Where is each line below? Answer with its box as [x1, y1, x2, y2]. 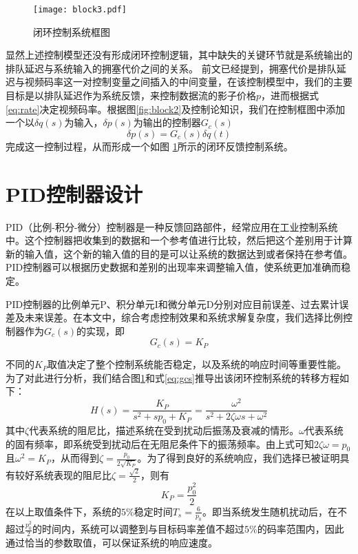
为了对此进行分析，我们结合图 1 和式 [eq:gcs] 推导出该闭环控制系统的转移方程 [6, 370, 340, 384]
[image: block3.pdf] [33, 5, 127, 14]
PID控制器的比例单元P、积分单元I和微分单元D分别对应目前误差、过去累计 [6, 296, 339, 311]
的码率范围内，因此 [257, 522, 344, 536]
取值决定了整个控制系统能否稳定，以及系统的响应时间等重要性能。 [47, 357, 346, 371]
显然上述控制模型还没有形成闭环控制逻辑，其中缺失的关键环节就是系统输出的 [6, 48, 352, 62]
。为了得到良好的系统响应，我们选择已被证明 [137, 451, 340, 465]
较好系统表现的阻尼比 [14, 467, 112, 482]
